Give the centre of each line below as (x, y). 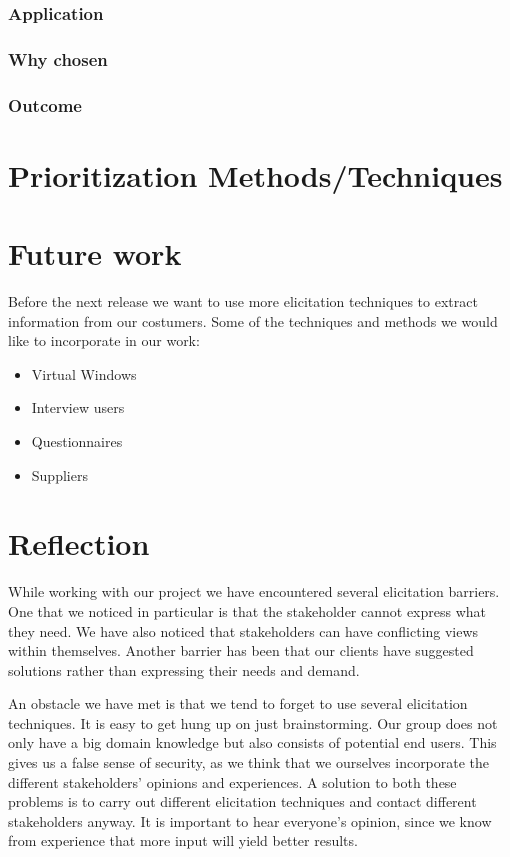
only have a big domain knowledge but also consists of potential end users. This (252, 742)
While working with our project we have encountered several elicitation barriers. (254, 591)
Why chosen (58, 58)
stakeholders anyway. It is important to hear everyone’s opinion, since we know (250, 820)
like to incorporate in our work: (104, 340)
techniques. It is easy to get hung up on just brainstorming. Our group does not (253, 722)
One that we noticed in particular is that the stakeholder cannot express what (247, 610)
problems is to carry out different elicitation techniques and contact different (242, 801)
